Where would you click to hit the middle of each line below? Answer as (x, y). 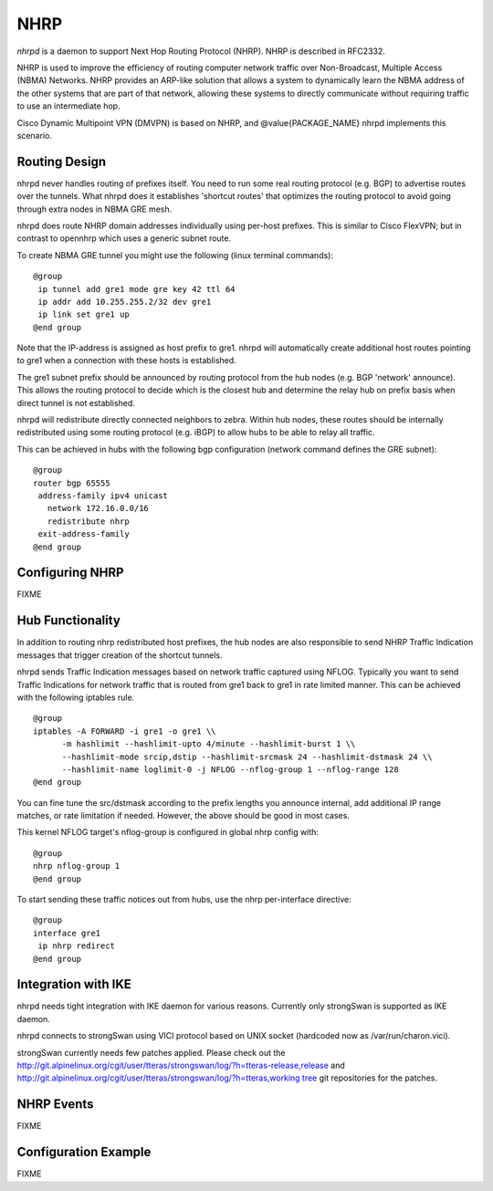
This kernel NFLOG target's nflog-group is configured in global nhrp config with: (168, 832)
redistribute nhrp (88, 521)
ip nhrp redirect (77, 946)
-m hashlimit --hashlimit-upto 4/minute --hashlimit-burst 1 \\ (209, 744)
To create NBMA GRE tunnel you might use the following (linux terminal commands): (175, 255)
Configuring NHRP (70, 573)
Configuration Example (84, 1152)
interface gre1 (67, 933)
